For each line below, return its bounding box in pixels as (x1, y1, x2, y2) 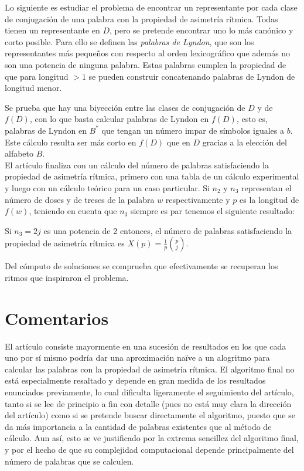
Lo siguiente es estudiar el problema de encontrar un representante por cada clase (5, 1, 298, 13)
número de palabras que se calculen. (5, 455, 134, 467)
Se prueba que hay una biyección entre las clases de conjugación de (5, 101, 245, 113)
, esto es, (236, 113, 268, 125)
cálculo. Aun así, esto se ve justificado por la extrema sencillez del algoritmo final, (5, 432, 299, 444)
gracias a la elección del (202, 135, 287, 148)
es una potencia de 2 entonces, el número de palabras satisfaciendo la (43, 224, 292, 236)
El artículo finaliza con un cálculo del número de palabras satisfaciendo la (5, 158, 269, 171)
